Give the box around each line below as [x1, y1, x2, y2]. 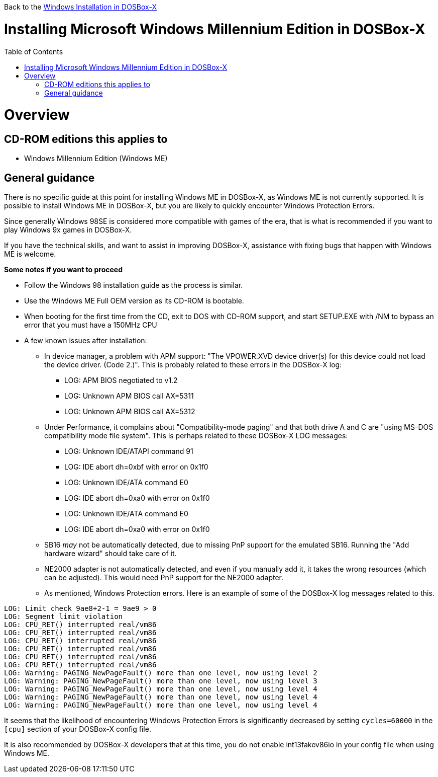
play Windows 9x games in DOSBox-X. [4, 225, 132, 235]
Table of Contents [4, 47, 63, 56]
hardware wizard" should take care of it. [44, 549, 177, 558]
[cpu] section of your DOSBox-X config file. [4, 725, 151, 734]
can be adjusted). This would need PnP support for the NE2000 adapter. [44, 573, 284, 582]
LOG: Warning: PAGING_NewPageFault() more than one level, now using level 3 [4, 677, 317, 685]
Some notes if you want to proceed [4, 265, 123, 274]
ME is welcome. [4, 250, 56, 259]
